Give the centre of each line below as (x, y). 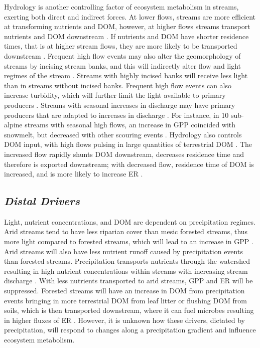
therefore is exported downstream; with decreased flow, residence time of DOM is (129, 164)
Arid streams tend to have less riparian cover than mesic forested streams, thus (126, 231)
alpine (13, 125)
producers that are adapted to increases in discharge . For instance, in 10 (116, 115)
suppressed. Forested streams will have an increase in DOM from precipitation (124, 291)
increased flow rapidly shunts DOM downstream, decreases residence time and (124, 154)
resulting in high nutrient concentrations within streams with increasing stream (126, 271)
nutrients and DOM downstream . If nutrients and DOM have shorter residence (126, 36)
